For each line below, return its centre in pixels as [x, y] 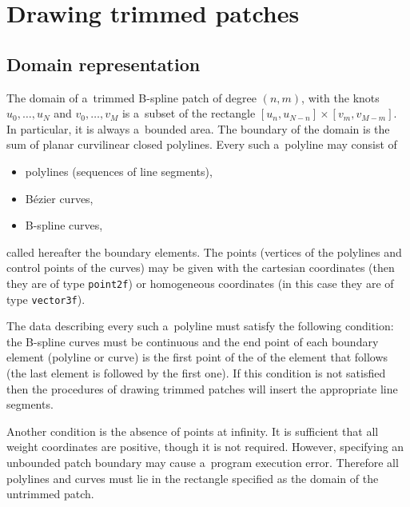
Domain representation [103, 64]
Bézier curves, [59, 198]
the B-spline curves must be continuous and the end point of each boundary [193, 341]
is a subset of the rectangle [189, 113]
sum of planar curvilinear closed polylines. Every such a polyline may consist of [202, 144]
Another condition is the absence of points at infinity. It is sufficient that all [193, 431]
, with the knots [340, 97]
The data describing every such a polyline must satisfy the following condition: [200, 326]
